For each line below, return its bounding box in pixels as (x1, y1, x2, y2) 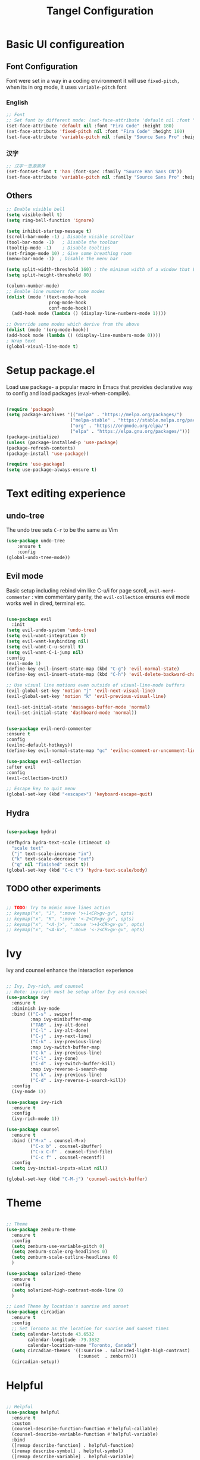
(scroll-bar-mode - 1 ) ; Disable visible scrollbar (6, 233, 135, 239)
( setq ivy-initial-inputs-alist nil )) (11, 1165, 108, 1171)
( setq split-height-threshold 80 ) (6, 272, 92, 278)
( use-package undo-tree (6, 538, 65, 544)
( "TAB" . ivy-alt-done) (30, 1022, 89, 1028)
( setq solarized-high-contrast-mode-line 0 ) (11, 1287, 124, 1293)
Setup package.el (6, 363, 95, 377)
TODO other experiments (6, 884, 101, 894)
